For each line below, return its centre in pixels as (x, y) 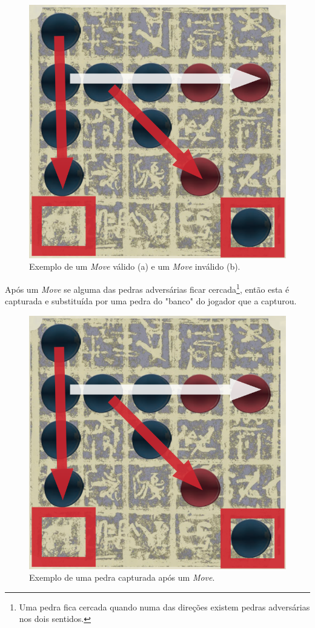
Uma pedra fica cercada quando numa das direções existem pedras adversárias (164, 606)
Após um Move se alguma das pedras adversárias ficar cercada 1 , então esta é (147, 288)
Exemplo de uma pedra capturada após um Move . (122, 577)
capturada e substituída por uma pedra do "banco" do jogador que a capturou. (151, 301)
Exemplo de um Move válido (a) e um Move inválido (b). (135, 266)
